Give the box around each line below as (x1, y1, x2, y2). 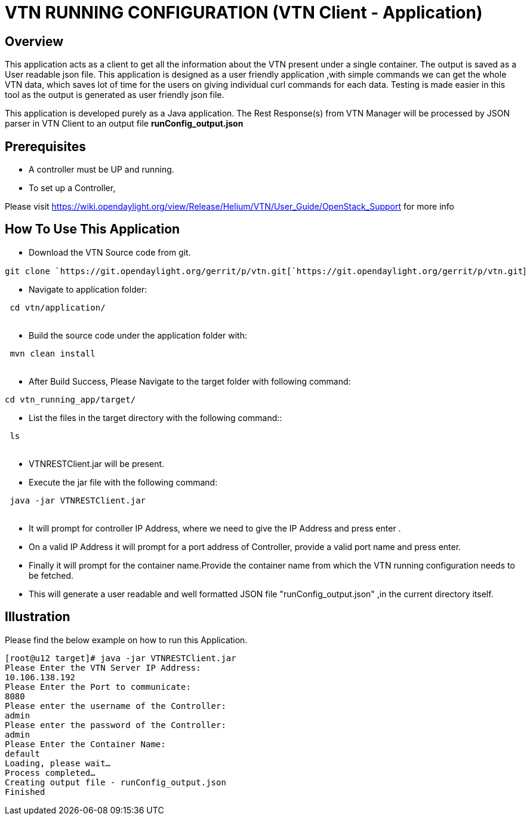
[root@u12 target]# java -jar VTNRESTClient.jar (5, 653, 236, 663)
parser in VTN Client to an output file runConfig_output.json (5, 118, 244, 129)
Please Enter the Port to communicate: (5, 681, 191, 692)
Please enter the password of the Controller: (5, 720, 226, 730)
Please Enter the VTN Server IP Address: (5, 662, 201, 672)
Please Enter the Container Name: (5, 739, 166, 749)
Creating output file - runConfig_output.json (5, 777, 226, 787)
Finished (5, 787, 45, 797)
